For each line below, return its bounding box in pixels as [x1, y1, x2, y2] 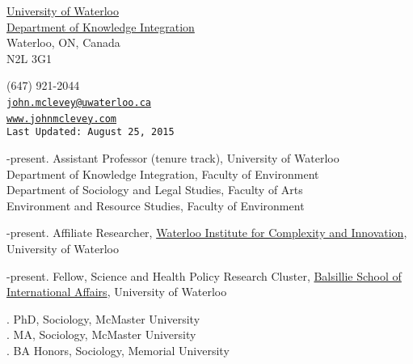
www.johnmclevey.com [6, 112, 117, 125]
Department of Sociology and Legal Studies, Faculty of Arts [6, 181, 303, 198]
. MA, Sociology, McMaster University [6, 326, 196, 343]
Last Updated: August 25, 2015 [6, 126, 175, 138]
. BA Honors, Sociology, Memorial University [6, 341, 230, 358]
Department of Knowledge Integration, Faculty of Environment [6, 165, 319, 182]
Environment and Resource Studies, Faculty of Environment [6, 197, 305, 214]
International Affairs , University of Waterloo [6, 283, 227, 300]
